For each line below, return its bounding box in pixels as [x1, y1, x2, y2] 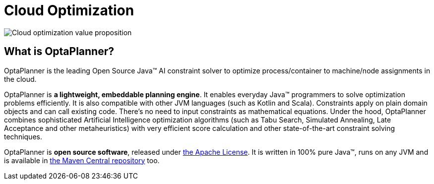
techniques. [4, 132, 42, 141]
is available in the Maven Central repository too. [4, 156, 160, 165]
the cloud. [4, 74, 37, 83]
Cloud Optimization [4, 2, 134, 19]
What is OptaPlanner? [4, 45, 114, 58]
